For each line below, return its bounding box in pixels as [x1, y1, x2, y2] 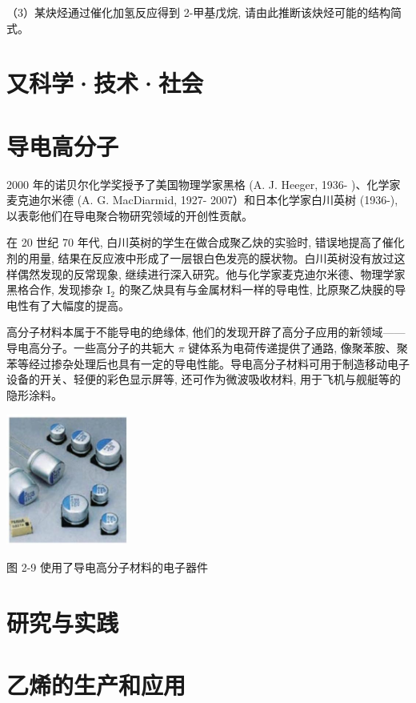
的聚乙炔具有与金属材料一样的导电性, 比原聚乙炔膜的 [118, 281, 395, 298]
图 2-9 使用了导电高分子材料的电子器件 [6, 559, 208, 576]
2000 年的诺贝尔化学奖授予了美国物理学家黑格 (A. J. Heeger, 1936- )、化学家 [6, 175, 401, 192]
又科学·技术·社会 [6, 66, 204, 99]
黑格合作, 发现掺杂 [6, 281, 103, 298]
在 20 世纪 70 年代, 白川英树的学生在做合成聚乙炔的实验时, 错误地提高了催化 [6, 234, 405, 251]
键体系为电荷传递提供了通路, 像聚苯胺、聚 [188, 339, 408, 356]
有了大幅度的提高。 [28, 296, 130, 313]
